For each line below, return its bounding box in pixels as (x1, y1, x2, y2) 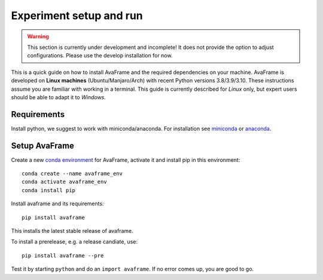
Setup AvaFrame (11, 140, 75, 150)
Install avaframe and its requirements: (11, 200, 104, 207)
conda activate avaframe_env (22, 179, 107, 185)
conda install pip (22, 187, 76, 193)
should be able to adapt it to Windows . (11, 93, 106, 101)
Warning (27, 33, 49, 40)
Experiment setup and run (11, 9, 143, 22)
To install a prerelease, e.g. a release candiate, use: (11, 238, 138, 245)
